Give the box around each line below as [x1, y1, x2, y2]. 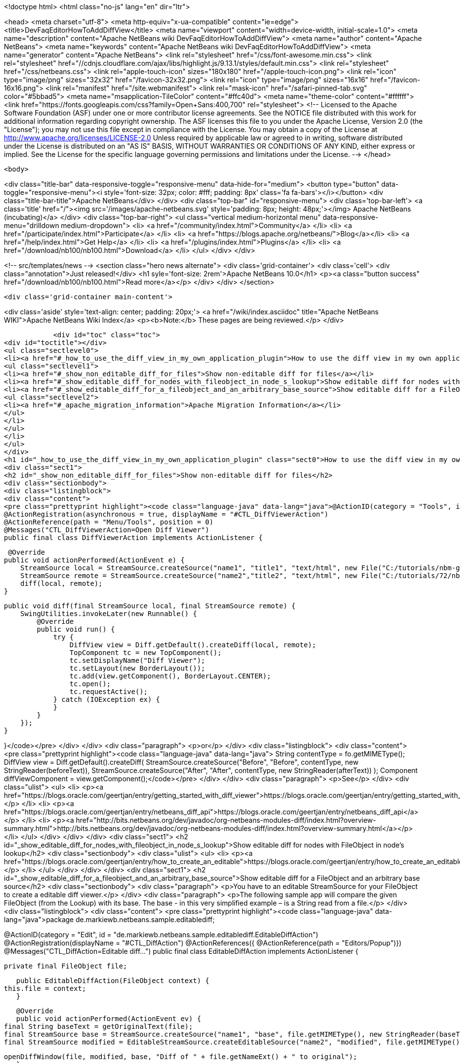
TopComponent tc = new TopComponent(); [69, 649, 222, 657]
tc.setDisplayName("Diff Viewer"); [69, 657, 206, 664]
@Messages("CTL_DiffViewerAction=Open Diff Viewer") [4, 526, 210, 534]
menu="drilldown [4, 221, 59, 230]
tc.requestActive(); [69, 688, 148, 696]
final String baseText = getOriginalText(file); [4, 1023, 193, 1030]
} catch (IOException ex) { [53, 696, 160, 703]
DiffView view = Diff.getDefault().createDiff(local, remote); [69, 641, 316, 649]
